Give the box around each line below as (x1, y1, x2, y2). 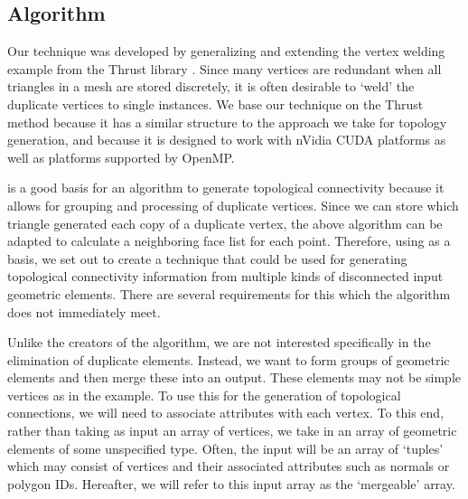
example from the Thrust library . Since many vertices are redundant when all (7, 59, 442, 78)
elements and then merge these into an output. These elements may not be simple (7, 368, 462, 387)
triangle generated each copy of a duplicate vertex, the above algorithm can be (7, 213, 443, 232)
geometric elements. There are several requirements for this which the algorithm (7, 284, 451, 303)
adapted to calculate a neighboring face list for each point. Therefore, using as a (7, 231, 451, 250)
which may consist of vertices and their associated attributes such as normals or (7, 457, 450, 475)
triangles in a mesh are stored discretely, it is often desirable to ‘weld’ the (7, 77, 415, 96)
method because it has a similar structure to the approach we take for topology (7, 112, 447, 131)
